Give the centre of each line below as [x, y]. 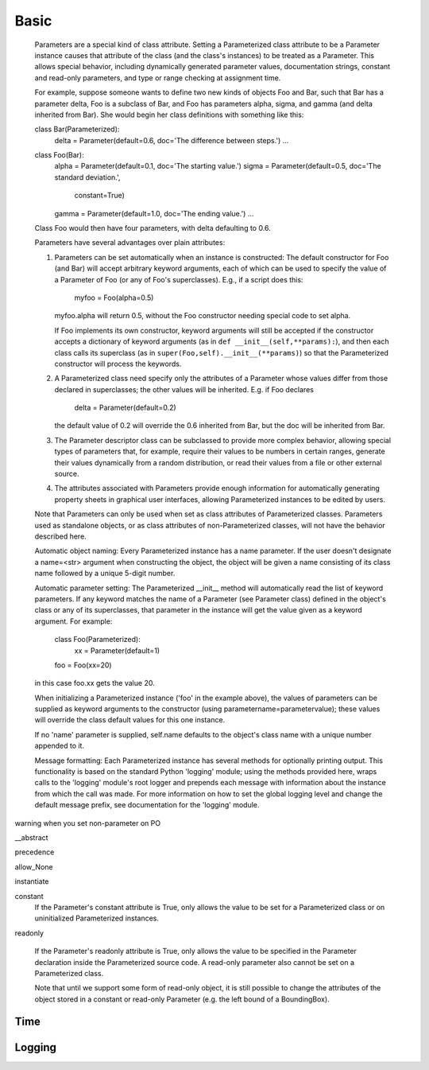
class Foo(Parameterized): [97, 640]
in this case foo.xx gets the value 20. [95, 683]
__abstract [31, 837]
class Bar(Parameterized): [77, 129]
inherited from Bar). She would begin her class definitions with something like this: [169, 115]
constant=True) [99, 196]
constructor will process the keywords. [118, 364]
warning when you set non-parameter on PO [88, 823]
